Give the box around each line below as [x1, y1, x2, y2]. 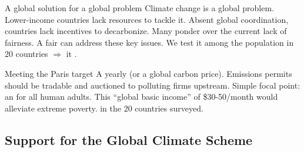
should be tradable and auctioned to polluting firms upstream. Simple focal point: [5, 79, 300, 91]
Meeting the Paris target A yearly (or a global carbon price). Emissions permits [5, 67, 292, 79]
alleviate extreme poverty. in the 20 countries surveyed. [5, 102, 203, 114]
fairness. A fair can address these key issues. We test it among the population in [5, 36, 294, 48]
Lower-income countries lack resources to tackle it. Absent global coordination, [5, 13, 289, 25]
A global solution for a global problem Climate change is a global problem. [5, 2, 275, 13]
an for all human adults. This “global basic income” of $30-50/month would [5, 90, 278, 103]
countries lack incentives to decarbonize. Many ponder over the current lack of [5, 25, 287, 37]
